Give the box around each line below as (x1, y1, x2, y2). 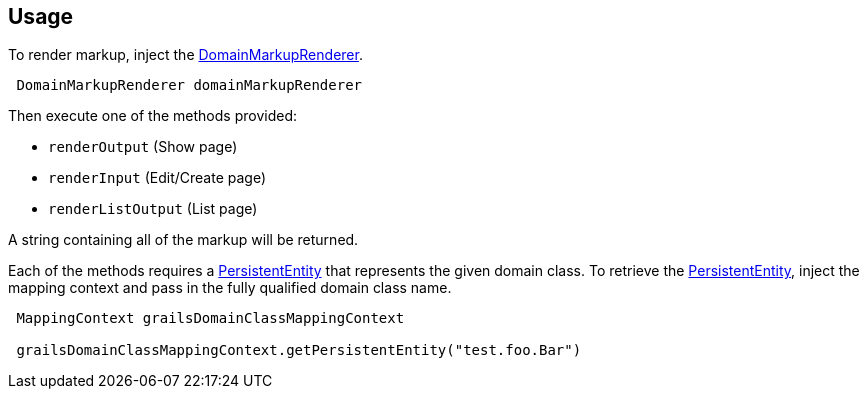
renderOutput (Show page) (48, 138, 238, 156)
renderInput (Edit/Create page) (48, 169, 267, 187)
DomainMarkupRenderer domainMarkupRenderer (16, 77, 363, 94)
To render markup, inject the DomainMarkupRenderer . (8, 46, 363, 64)
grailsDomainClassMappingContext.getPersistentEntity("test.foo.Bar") (16, 342, 582, 359)
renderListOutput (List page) (48, 200, 258, 218)
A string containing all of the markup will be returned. (8, 231, 359, 249)
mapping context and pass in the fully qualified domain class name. (8, 279, 452, 297)
